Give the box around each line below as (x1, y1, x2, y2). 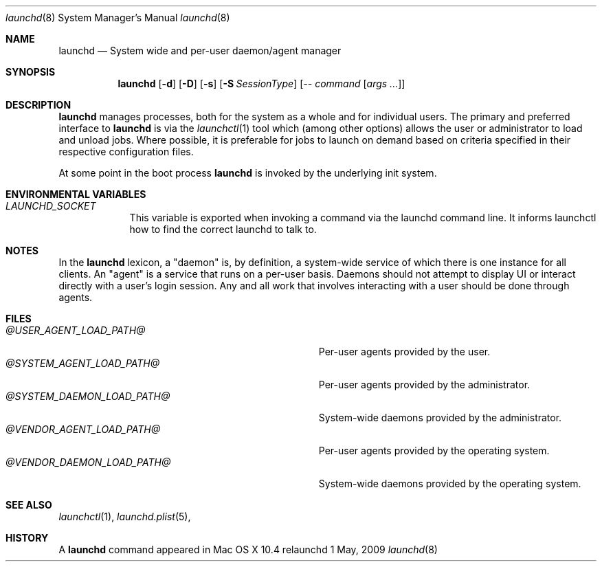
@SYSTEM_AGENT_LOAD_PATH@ (5, 357, 160, 369)
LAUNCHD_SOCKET (5, 200, 96, 212)
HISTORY (5, 532, 49, 544)
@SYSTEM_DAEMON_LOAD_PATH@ (5, 390, 170, 402)
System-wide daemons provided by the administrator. (318, 412, 562, 423)
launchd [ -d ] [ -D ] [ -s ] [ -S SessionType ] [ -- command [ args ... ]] (118, 78, 405, 89)
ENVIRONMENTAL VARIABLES (5, 188, 146, 200)
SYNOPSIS (5, 66, 56, 78)
